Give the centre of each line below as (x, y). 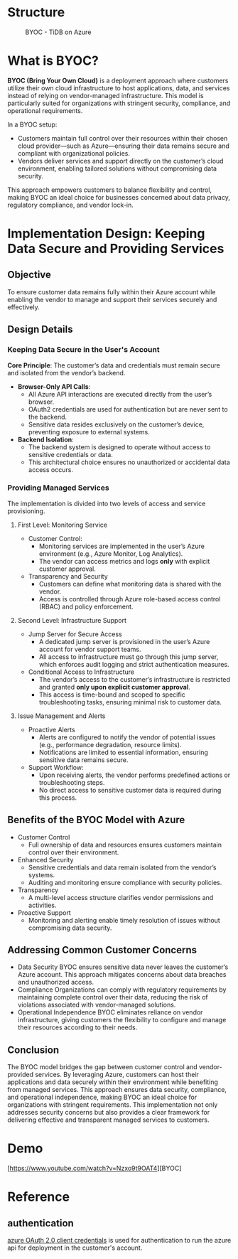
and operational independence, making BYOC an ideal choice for (102, 1097)
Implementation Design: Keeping (106, 234)
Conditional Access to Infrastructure (81, 672)
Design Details (40, 330)
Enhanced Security (45, 859)
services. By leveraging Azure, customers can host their (117, 1075)
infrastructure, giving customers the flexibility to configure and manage (122, 1020)
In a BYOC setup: (32, 124)
